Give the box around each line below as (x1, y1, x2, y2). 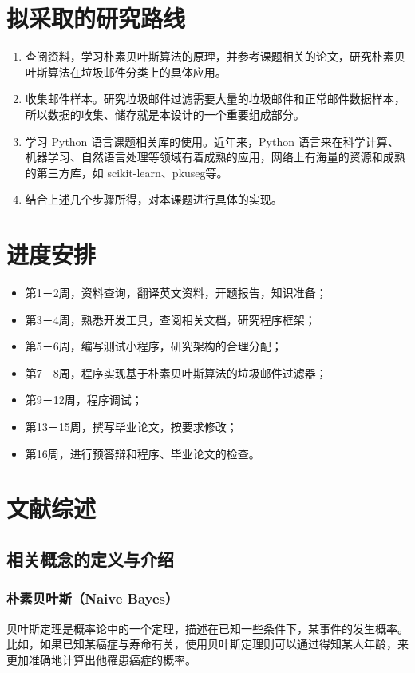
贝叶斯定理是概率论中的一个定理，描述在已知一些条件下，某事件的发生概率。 (6, 620, 409, 636)
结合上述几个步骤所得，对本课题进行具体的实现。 (25, 191, 283, 208)
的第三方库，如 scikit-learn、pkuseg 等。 (25, 164, 228, 180)
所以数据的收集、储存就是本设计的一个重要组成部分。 (25, 105, 305, 122)
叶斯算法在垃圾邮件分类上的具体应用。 (25, 63, 227, 80)
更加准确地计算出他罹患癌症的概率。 (6, 651, 196, 667)
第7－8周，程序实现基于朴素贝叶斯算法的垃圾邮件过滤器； (25, 364, 327, 381)
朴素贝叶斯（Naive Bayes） (6, 588, 179, 608)
